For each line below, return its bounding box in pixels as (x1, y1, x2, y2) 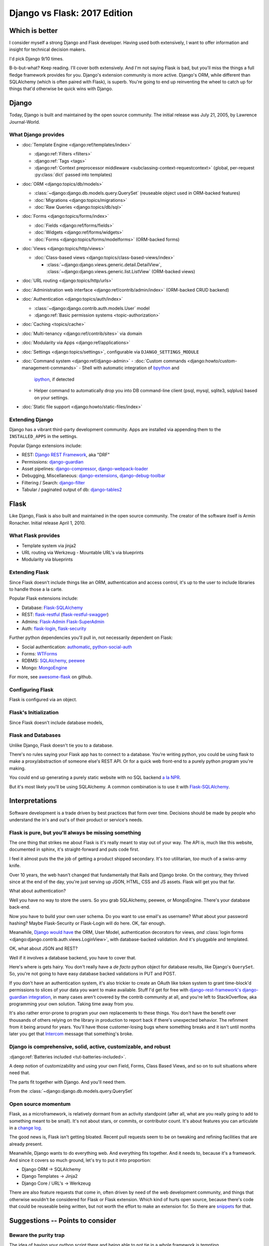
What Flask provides (9, 532, 60, 539)
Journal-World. (9, 119, 40, 125)
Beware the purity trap (9, 1232, 65, 1239)
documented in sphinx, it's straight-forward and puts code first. (9, 846, 139, 852)
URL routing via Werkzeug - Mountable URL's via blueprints (21, 550, 144, 556)
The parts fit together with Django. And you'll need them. (9, 1079, 127, 1085)
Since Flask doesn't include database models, (9, 719, 104, 725)
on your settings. (34, 394, 69, 401)
